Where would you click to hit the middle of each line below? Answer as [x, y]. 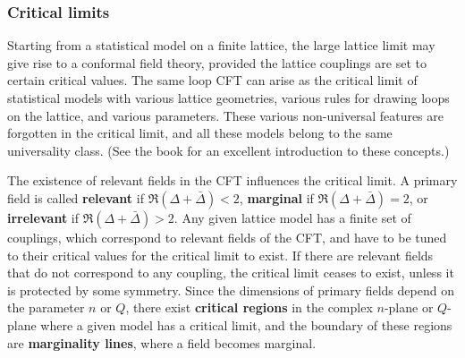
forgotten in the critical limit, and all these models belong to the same [200, 133]
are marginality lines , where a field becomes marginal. [162, 342]
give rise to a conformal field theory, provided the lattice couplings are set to [217, 62]
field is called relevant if [76, 197]
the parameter [46, 307]
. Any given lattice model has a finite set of [292, 217]
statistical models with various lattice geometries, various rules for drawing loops [228, 98]
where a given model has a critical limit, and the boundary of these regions [246, 324]
